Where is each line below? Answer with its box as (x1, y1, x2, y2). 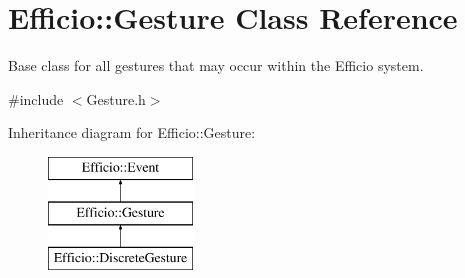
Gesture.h (86, 88, 146, 109)
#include (8, 88, 64, 109)
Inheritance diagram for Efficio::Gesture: (8, 122, 256, 143)
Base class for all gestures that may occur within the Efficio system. (8, 55, 424, 76)
